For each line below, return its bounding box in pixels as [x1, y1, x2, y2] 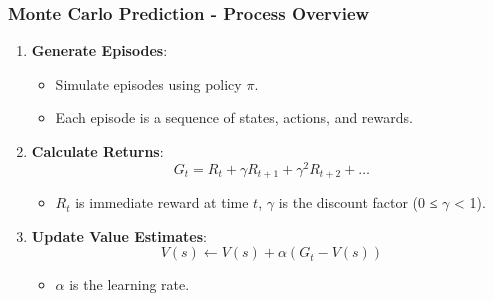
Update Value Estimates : [31, 225, 207, 246]
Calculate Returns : [31, 141, 164, 161]
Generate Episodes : [31, 40, 168, 61]
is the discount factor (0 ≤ [278, 192, 438, 213]
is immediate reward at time [75, 192, 249, 213]
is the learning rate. [69, 274, 190, 295]
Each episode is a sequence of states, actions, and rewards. [55, 107, 413, 128]
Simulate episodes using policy [55, 73, 242, 94]
